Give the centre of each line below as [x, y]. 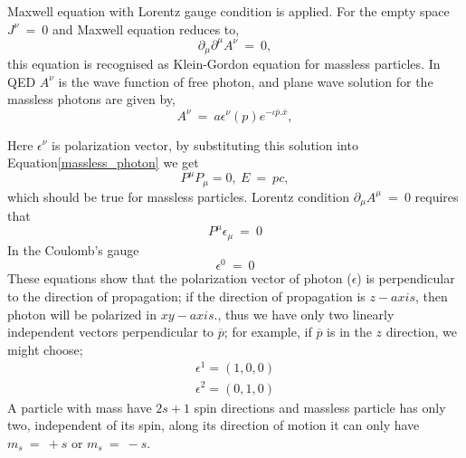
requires [437, 196]
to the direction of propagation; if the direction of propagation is [186, 296]
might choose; [45, 349]
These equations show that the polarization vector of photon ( [180, 278]
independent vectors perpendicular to [111, 332]
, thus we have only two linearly [306, 314]
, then [431, 296]
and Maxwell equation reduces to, [146, 29]
